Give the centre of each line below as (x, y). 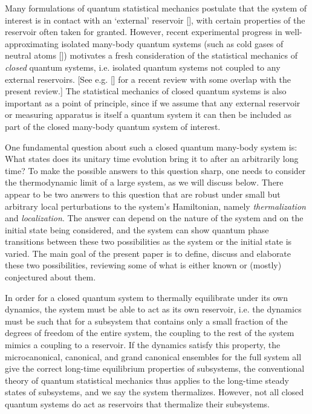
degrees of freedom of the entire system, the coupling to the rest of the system (150, 333)
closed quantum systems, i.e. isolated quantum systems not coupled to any (143, 67)
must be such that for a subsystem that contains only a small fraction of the (146, 321)
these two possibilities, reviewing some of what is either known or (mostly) (143, 265)
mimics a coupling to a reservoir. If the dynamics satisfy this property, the (143, 345)
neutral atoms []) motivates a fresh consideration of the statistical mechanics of (151, 55)
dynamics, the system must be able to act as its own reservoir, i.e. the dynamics (153, 309)
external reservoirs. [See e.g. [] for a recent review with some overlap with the (148, 79)
